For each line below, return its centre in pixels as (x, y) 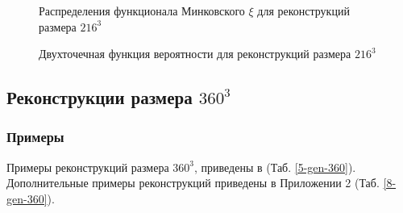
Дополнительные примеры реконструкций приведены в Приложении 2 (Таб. (193, 183)
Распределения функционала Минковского (142, 10)
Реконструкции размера (100, 97)
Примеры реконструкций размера (88, 167)
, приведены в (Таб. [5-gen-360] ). (275, 167)
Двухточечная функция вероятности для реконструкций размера (195, 54)
